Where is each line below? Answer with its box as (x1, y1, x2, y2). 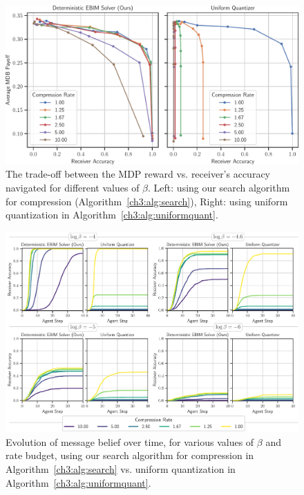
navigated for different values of (6, 180, 140, 194)
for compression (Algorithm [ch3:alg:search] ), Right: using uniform (6, 194, 288, 208)
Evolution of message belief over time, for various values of (6, 434, 254, 449)
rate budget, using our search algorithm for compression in (6, 448, 254, 463)
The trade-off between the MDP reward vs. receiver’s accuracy (6, 167, 270, 181)
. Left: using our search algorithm (148, 180, 290, 194)
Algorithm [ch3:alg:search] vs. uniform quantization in (6, 462, 236, 476)
